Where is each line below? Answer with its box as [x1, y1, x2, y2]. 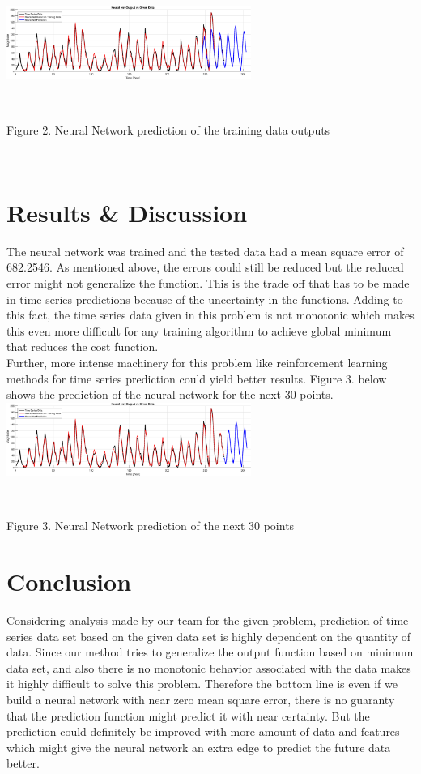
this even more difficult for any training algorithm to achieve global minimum [6, 322, 392, 339]
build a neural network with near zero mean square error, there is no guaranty [6, 691, 395, 708]
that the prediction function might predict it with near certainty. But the [6, 707, 370, 724]
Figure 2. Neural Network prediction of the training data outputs [6, 121, 330, 138]
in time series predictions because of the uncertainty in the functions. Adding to [6, 290, 403, 307]
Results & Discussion [6, 195, 248, 229]
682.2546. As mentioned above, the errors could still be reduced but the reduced [6, 259, 404, 276]
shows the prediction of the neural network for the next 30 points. [6, 386, 334, 403]
